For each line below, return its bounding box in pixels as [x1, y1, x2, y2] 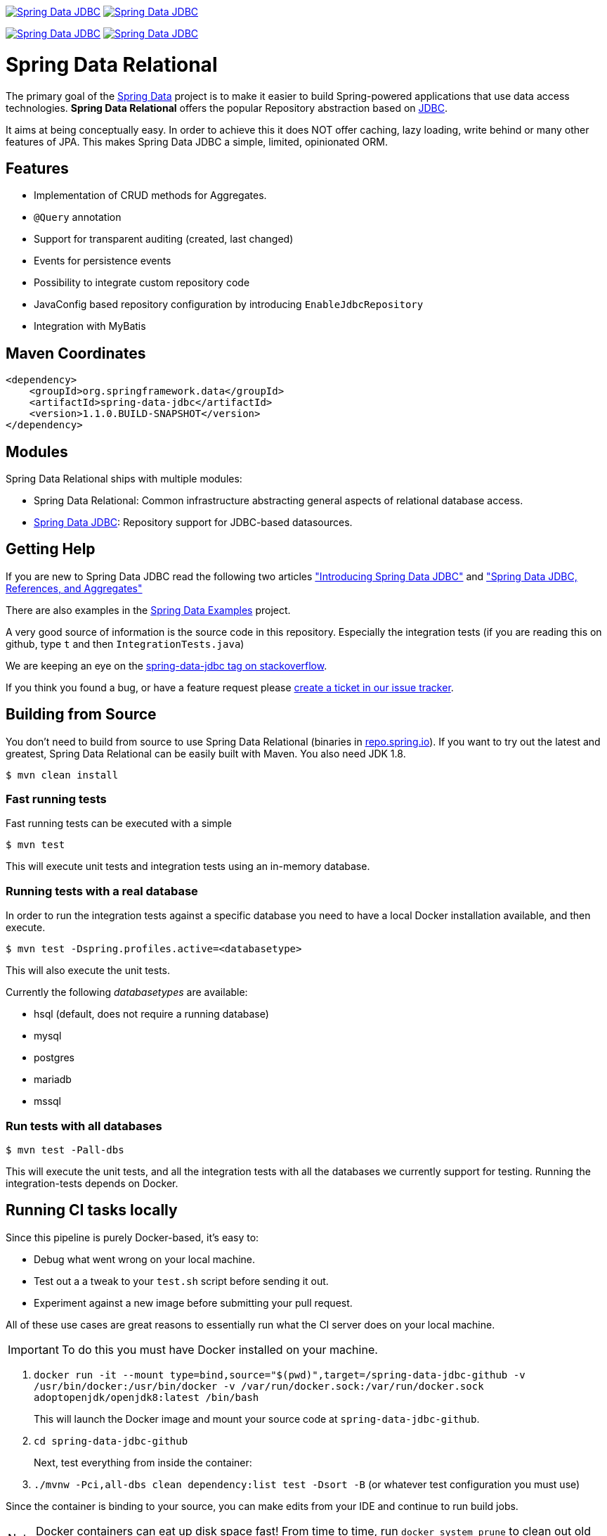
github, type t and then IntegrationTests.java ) [6, 637, 244, 650]
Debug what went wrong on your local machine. [34, 1253, 256, 1265]
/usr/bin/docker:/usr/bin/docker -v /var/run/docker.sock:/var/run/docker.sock [34, 1380, 484, 1392]
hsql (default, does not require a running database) [34, 1008, 269, 1020]
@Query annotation [34, 211, 122, 224]
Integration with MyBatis [34, 320, 146, 333]
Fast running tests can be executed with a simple [6, 817, 232, 830]
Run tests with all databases [6, 1118, 162, 1133]
